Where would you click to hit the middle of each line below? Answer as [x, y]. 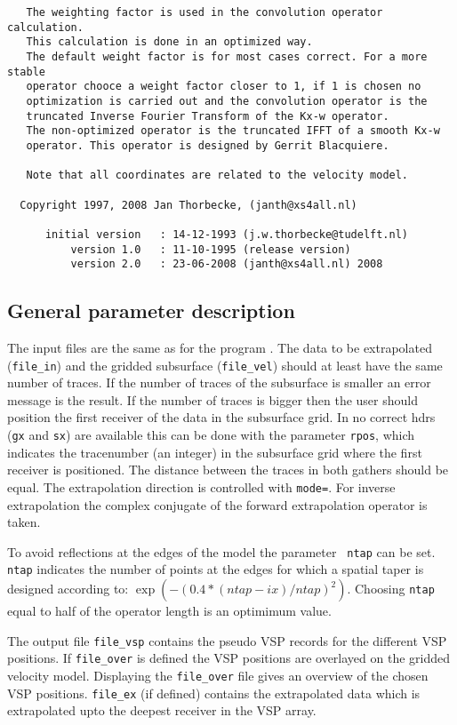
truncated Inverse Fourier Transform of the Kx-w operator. [208, 116]
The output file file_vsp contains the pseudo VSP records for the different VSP [227, 640]
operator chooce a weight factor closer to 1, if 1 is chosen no [224, 87]
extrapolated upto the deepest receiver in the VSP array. [162, 710]
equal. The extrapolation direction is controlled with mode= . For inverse [201, 486]
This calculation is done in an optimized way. [169, 42]
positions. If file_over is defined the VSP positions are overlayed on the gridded [228, 658]
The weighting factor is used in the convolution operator [204, 12]
